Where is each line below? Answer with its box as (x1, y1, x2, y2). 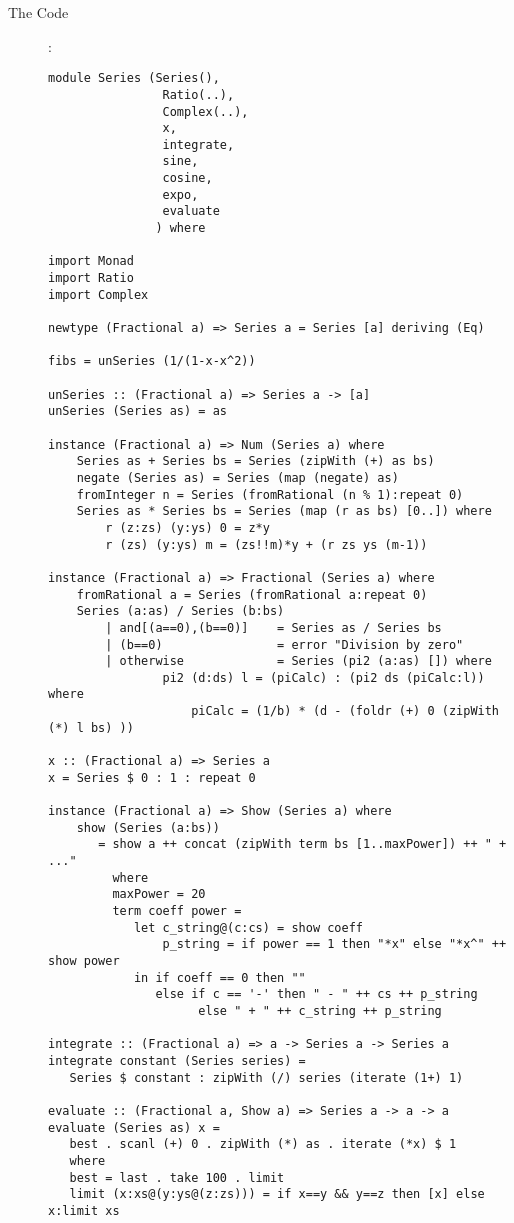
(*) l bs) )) (48, 720, 134, 735)
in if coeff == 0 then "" (133, 970, 306, 985)
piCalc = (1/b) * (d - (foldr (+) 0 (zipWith (191, 704, 500, 719)
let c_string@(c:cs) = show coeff (133, 920, 363, 935)
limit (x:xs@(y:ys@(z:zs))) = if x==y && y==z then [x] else (69, 1187, 485, 1202)
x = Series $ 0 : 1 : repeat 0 (48, 770, 256, 785)
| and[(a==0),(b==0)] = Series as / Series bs (105, 620, 442, 635)
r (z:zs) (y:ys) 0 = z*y (105, 520, 270, 535)
